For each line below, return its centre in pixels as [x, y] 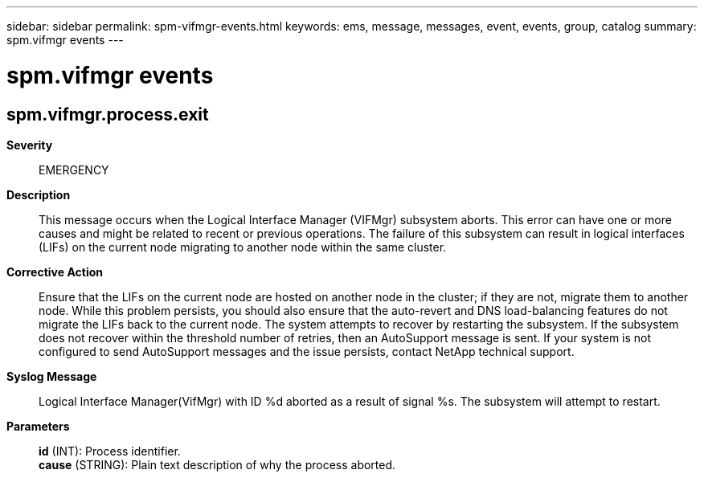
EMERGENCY [74, 170]
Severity [30, 145]
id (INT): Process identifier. [110, 451]
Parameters [38, 426]
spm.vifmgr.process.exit [108, 114]
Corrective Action [55, 272]
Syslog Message [52, 376]
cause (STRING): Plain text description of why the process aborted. [217, 464]
